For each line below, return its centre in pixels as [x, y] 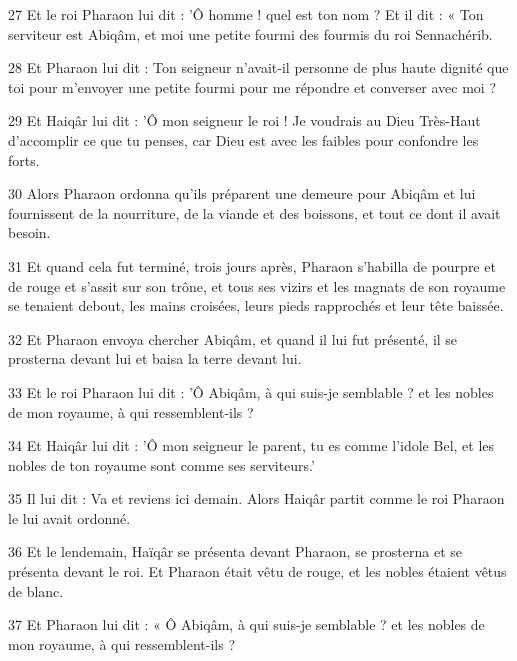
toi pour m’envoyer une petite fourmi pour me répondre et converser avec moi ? [252, 86]
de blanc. [36, 590]
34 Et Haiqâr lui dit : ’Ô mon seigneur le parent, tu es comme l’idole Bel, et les [251, 445]
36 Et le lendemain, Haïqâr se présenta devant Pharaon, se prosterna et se [235, 551]
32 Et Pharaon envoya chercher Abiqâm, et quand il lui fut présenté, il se [233, 338]
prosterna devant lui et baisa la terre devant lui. [155, 358]
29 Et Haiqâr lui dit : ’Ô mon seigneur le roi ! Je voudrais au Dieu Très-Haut [244, 120]
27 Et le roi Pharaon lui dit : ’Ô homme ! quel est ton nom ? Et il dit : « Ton [246, 14]
